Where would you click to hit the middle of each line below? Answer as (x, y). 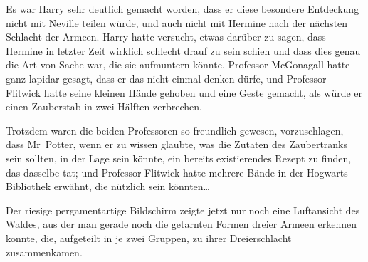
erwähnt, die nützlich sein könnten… (132, 186)
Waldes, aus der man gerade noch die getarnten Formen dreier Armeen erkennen (181, 224)
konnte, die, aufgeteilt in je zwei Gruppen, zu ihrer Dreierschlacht (149, 237)
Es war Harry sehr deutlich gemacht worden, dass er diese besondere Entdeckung (183, 9)
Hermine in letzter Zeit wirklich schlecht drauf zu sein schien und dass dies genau (183, 50)
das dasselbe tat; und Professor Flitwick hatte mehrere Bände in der (155, 172)
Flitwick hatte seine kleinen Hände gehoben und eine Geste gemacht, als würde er (184, 92)
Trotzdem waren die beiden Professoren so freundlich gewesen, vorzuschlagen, (175, 130)
